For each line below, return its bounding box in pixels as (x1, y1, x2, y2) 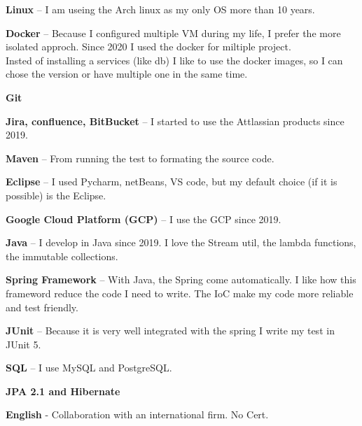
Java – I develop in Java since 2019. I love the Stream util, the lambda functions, (6, 235, 356, 250)
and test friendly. (6, 299, 78, 314)
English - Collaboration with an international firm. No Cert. (6, 407, 269, 422)
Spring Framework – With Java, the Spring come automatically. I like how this (6, 272, 356, 287)
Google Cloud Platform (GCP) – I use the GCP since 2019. (6, 211, 281, 226)
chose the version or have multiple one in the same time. (6, 66, 248, 81)
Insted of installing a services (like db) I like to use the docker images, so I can (6, 52, 343, 67)
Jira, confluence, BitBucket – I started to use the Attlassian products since (6, 113, 344, 128)
